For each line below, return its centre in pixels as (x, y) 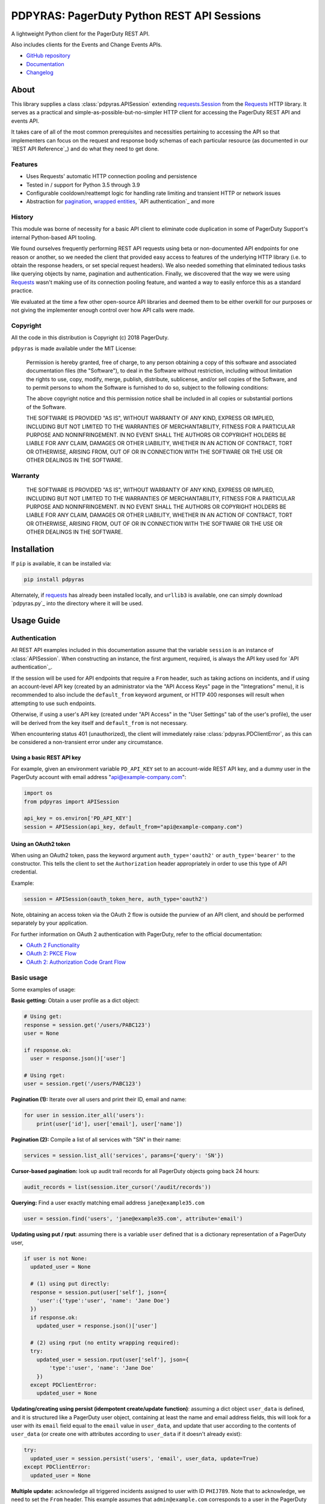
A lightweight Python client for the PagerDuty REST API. (80, 34)
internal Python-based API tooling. (54, 237)
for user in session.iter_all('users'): (84, 1115)
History (22, 217)
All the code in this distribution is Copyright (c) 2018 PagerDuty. (90, 337)
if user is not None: (56, 1259)
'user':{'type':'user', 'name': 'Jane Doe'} (103, 1301)
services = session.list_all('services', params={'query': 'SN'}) (124, 1155)
